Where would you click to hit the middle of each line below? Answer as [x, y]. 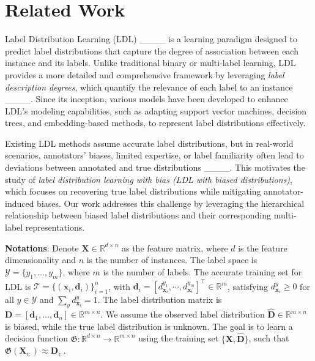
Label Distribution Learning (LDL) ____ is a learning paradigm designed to [151, 39]
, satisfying [248, 286]
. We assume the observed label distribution [183, 314]
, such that [269, 338]
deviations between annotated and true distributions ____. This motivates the [155, 167]
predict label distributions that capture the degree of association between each [152, 50]
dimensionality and [40, 260]
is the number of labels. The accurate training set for [202, 271]
